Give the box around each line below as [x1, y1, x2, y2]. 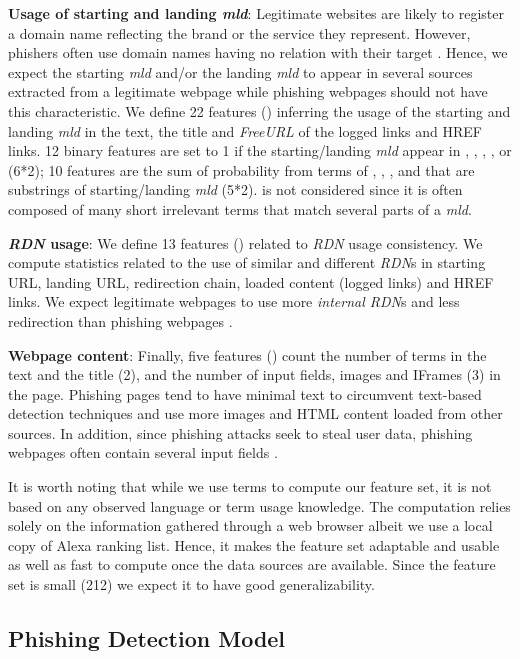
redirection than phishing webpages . [8, 310, 233, 331]
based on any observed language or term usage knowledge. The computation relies [8, 495, 511, 516]
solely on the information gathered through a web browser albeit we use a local [8, 515, 493, 536]
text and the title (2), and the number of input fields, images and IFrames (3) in [8, 364, 501, 385]
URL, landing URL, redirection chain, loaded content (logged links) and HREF [8, 271, 494, 292]
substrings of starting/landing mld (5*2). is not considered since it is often [8, 179, 463, 200]
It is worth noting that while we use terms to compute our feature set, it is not [8, 476, 492, 497]
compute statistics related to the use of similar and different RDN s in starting [8, 252, 486, 273]
